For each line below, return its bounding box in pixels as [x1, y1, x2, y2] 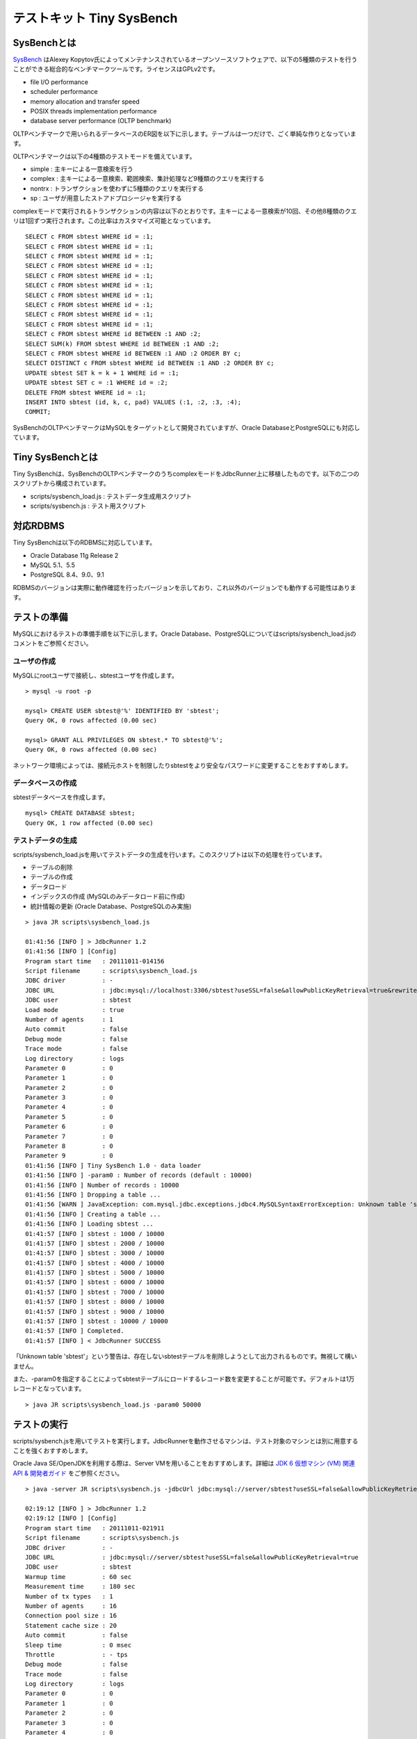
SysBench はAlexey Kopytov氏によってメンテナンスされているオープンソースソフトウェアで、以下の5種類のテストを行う [13, 56, 358, 64]
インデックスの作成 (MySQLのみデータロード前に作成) [30, 892, 186, 901]
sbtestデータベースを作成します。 [13, 793, 109, 801]
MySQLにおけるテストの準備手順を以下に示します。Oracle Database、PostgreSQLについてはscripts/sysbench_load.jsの [13, 630, 357, 638]
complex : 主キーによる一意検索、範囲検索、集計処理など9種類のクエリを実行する [30, 175, 265, 183]
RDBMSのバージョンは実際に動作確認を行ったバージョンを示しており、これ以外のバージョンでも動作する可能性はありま [13, 583, 357, 591]
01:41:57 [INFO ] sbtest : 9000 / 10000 [25, 1308, 165, 1315]
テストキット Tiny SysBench [13, 10, 178, 26]
